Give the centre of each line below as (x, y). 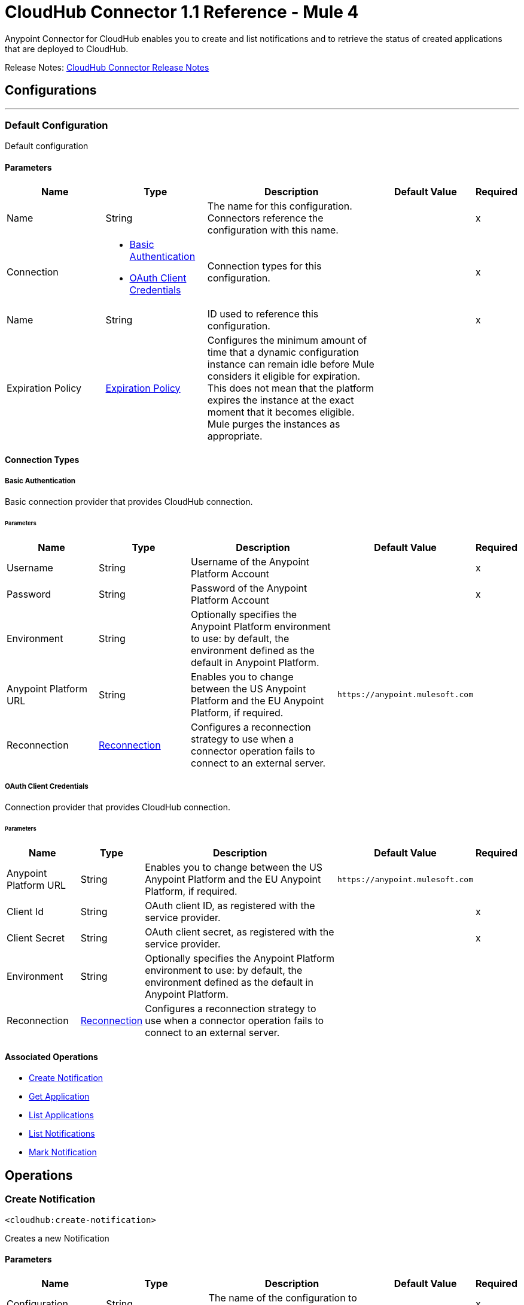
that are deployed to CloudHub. (67, 49)
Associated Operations (51, 1056)
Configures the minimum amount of (287, 340)
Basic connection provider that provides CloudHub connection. (129, 501)
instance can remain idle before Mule (291, 364)
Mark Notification (63, 1152)
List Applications (61, 1115)
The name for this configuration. (280, 206)
